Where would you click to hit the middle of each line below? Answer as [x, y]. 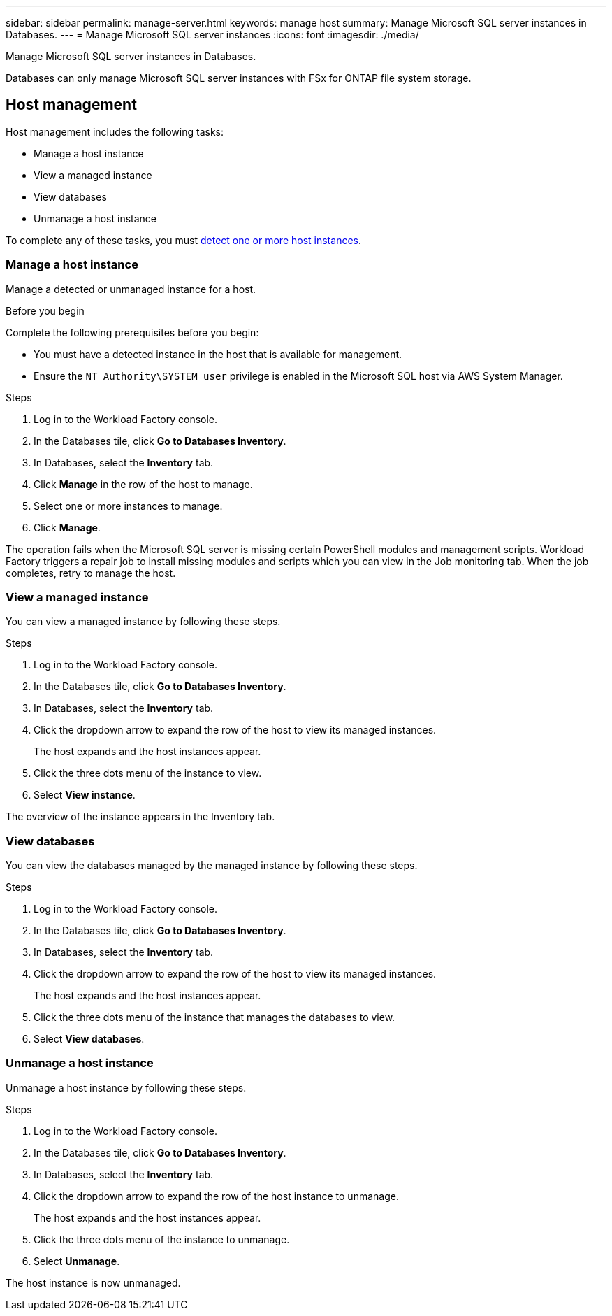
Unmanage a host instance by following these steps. [126, 1087]
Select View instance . [85, 795]
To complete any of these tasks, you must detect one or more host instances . [183, 240]
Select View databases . [89, 1039]
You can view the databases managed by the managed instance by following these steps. [212, 866]
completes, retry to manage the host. [91, 573]
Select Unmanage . [77, 1261]
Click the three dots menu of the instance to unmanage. [162, 1239]
